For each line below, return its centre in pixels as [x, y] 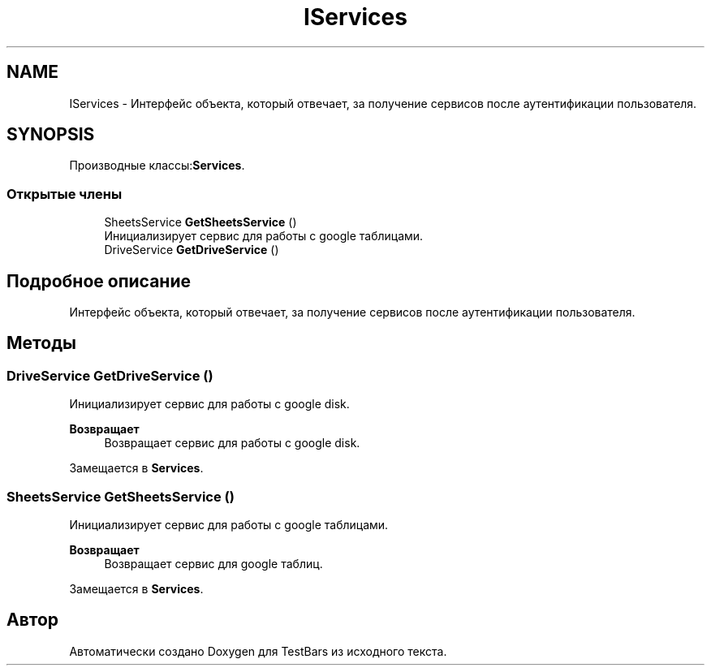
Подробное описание [99, 281]
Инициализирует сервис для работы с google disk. [209, 404]
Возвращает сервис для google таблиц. [213, 564]
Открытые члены [65, 194]
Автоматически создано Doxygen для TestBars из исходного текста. [258, 651]
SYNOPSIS [51, 135]
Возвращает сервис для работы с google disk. [232, 443]
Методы [41, 343]
